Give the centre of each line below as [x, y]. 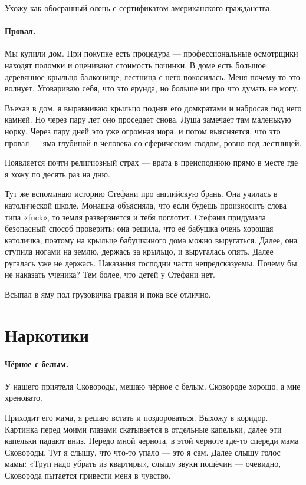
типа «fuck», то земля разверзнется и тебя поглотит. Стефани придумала [135, 217]
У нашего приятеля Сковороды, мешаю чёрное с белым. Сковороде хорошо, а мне [153, 386]
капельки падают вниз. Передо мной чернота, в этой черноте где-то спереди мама [152, 441]
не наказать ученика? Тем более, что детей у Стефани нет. [110, 274]
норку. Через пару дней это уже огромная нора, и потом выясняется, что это [143, 131]
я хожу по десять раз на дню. [57, 174]
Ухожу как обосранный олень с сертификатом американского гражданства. [139, 8]
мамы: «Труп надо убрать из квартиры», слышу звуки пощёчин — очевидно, [143, 463]
